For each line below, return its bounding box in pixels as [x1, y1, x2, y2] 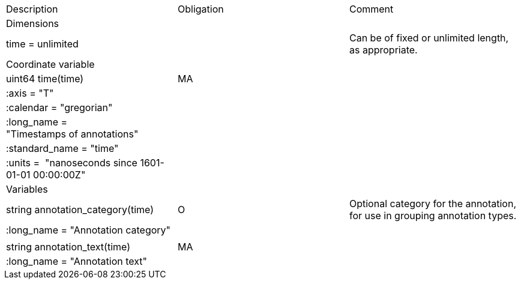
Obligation [177, 3, 224, 15]
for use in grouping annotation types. [349, 210, 517, 222]
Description [6, 3, 58, 15]
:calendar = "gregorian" [6, 101, 113, 113]
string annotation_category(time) [6, 204, 154, 216]
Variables [6, 183, 48, 195]
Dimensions [6, 17, 59, 29]
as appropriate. [349, 44, 418, 56]
